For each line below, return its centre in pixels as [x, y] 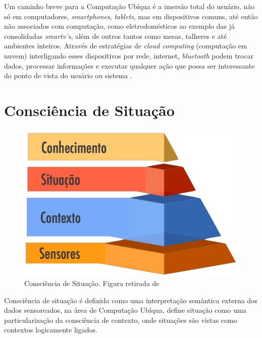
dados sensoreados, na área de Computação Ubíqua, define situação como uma [125, 310]
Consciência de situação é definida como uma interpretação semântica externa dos [131, 300]
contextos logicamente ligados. [51, 330]
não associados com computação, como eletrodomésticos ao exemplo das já [119, 26]
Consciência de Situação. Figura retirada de [92, 283]
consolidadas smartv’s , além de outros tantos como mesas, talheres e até [116, 36]
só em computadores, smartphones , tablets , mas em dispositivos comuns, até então [131, 16]
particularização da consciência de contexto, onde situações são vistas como [121, 320]
